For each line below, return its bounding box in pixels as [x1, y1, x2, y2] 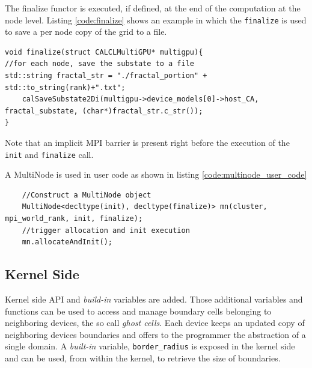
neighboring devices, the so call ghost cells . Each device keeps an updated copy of [5, 316, 305, 329]
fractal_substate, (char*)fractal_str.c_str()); [5, 106, 203, 115]
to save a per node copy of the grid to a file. [5, 25, 167, 38]
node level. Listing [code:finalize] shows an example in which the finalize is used [5, 13, 307, 26]
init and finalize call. [5, 148, 94, 160]
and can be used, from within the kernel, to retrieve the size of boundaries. [5, 352, 281, 364]
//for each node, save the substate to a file [5, 59, 194, 68]
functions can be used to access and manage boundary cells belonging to [5, 304, 272, 317]
